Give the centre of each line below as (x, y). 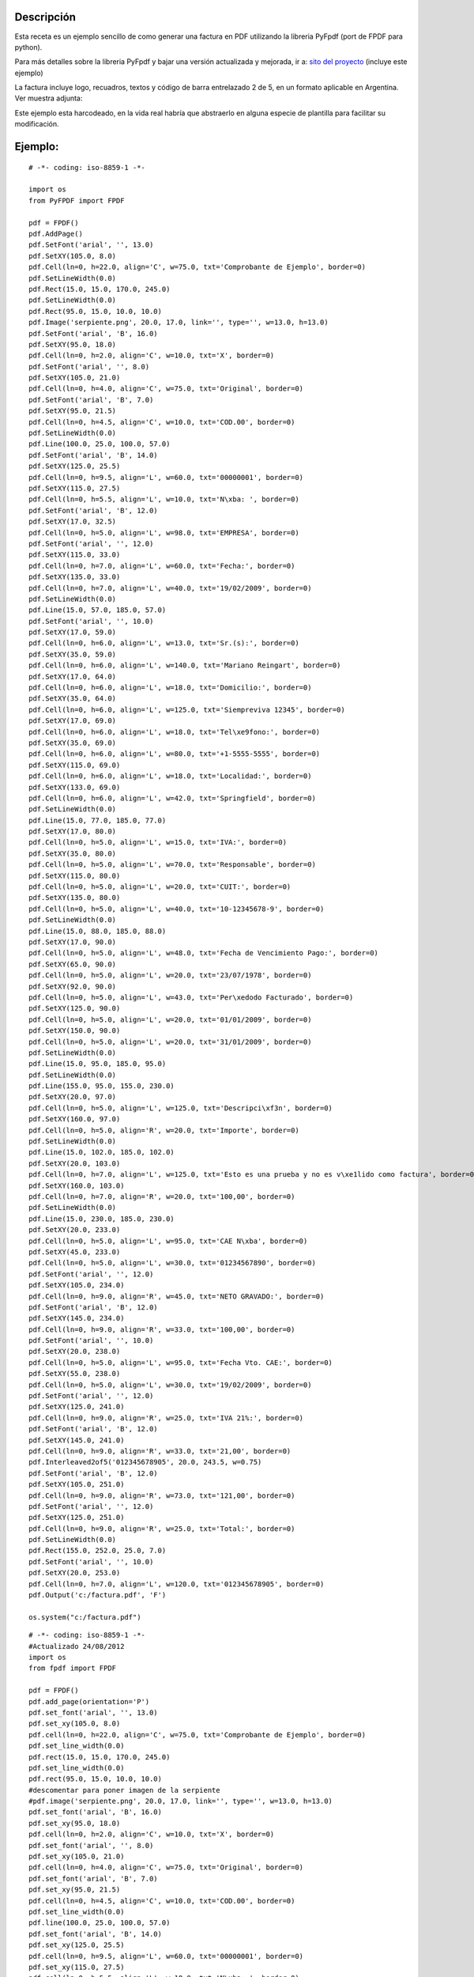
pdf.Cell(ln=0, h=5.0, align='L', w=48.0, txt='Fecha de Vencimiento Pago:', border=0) (204, 953)
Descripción (45, 17)
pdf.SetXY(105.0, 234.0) (77, 1285)
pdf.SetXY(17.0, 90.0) (73, 942)
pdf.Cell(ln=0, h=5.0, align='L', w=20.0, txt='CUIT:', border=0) (160, 887)
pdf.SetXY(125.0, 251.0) (77, 1518)
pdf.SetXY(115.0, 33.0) (75, 555)
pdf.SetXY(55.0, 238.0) (75, 1374)
